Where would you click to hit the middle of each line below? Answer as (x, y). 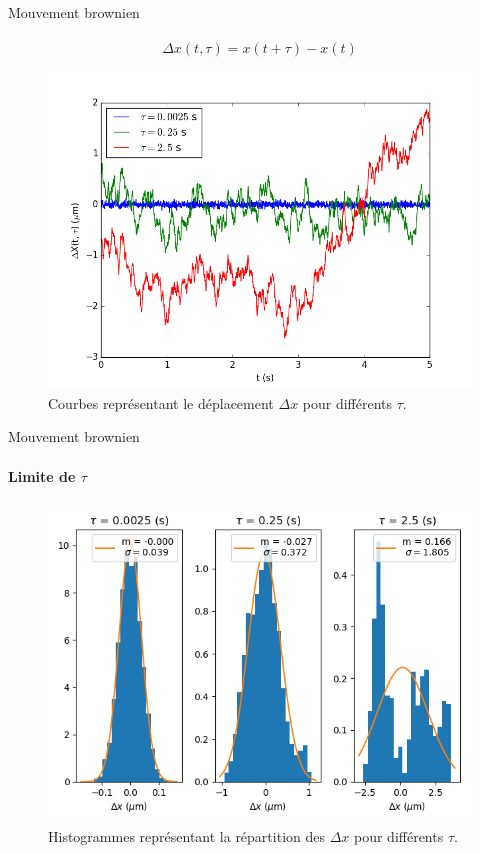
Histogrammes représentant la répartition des (186, 836)
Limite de (42, 475)
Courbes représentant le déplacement (161, 402)
